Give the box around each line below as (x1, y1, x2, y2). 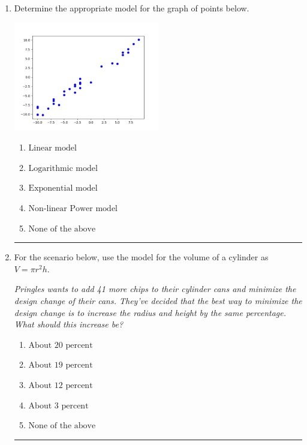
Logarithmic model (28, 164, 98, 173)
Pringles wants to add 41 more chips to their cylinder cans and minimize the (14, 282, 296, 295)
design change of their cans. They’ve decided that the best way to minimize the (14, 294, 302, 306)
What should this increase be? (14, 318, 124, 330)
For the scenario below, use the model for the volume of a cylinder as (14, 251, 269, 263)
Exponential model (28, 184, 98, 193)
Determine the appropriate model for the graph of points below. (14, 2, 249, 14)
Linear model (28, 144, 77, 153)
